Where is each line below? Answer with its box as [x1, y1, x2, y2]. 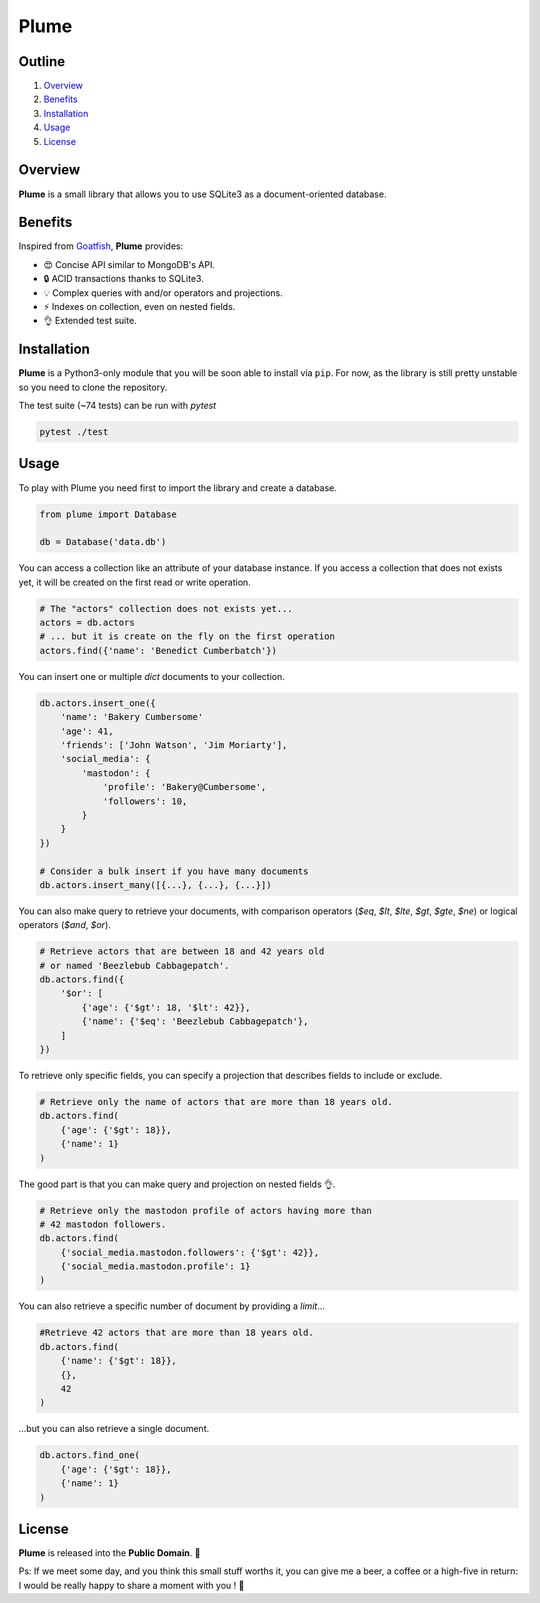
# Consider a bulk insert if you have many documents [39, 865, 309, 877]
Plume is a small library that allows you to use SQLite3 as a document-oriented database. [18, 188, 387, 200]
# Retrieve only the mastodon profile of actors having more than [39, 1205, 372, 1216]
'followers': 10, [102, 795, 188, 807]
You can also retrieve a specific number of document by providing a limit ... [18, 1300, 325, 1312]
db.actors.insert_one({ [39, 697, 157, 709]
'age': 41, [60, 725, 114, 737]
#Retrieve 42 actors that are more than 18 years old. [39, 1327, 314, 1339]
